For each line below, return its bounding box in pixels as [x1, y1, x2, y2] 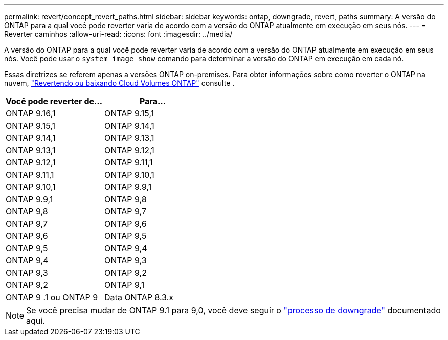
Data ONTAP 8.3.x [104, 292, 173, 302]
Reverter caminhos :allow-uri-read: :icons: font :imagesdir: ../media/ [4, 30, 233, 38]
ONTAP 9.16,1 [6, 108, 56, 118]
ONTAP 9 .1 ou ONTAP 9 [6, 292, 98, 302]
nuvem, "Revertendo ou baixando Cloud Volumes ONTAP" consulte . [4, 79, 235, 87]
